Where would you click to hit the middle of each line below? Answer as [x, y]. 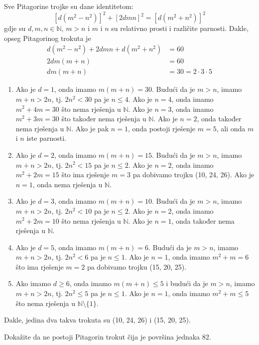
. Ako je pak [90, 128]
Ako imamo [33, 283]
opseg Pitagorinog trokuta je [48, 38]
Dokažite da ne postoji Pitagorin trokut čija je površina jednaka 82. [108, 336]
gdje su [15, 28]
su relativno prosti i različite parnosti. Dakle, [180, 28]
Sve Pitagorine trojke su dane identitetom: [69, 6]
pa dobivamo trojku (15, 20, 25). [137, 266]
